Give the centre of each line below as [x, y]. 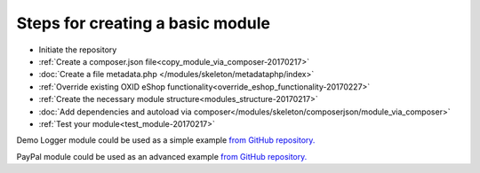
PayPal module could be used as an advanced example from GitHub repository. [162, 156]
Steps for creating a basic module [144, 23]
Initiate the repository [78, 50]
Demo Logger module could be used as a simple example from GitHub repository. [166, 140]
